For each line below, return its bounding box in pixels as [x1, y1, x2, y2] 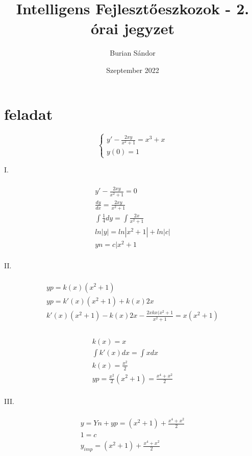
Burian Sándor [110, 47, 156, 58]
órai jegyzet [91, 18, 174, 39]
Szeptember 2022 [106, 64, 159, 75]
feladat [4, 103, 53, 124]
